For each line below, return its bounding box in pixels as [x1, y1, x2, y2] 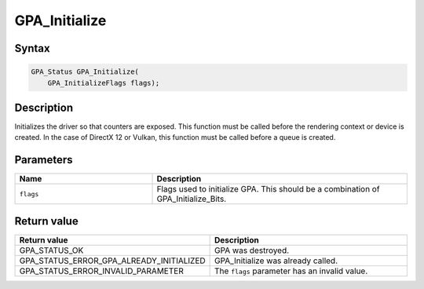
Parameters [14, 153, 73, 166]
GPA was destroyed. [214, 244, 290, 255]
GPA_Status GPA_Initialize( [31, 68, 139, 76]
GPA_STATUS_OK [19, 244, 84, 255]
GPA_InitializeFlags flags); [47, 79, 160, 87]
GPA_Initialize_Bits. [156, 193, 227, 204]
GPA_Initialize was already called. [214, 255, 338, 266]
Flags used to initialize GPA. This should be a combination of [156, 184, 380, 195]
